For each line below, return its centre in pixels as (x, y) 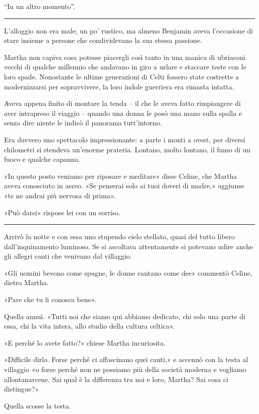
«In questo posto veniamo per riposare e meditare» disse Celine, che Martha (121, 176)
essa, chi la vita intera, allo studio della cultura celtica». (89, 326)
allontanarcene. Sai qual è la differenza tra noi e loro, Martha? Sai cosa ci (116, 379)
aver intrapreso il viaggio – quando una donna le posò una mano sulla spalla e (123, 113)
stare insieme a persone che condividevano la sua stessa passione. (103, 40)
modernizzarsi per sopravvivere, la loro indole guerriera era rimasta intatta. (119, 86)
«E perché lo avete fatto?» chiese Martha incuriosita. (85, 342)
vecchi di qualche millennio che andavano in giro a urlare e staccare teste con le (125, 67)
